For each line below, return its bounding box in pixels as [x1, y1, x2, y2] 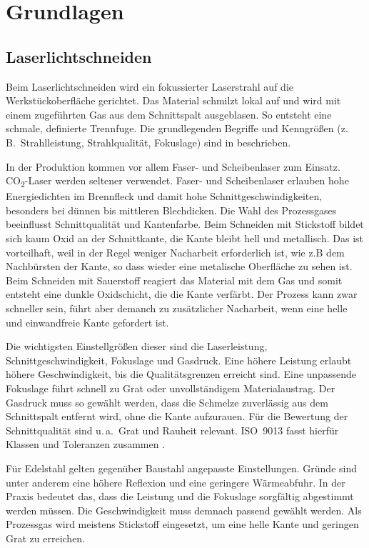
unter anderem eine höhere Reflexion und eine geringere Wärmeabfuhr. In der [6, 474, 345, 489]
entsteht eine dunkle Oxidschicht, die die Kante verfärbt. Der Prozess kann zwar [6, 287, 358, 302]
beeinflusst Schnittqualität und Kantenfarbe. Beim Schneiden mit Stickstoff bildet [6, 216, 364, 231]
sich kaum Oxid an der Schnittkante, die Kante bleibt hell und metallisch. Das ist [6, 231, 364, 246]
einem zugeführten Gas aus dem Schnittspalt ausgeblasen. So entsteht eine [6, 106, 332, 121]
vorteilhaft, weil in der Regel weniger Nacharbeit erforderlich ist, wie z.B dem [6, 244, 345, 259]
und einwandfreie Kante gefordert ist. [6, 314, 169, 329]
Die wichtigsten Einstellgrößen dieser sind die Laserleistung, [6, 339, 268, 354]
